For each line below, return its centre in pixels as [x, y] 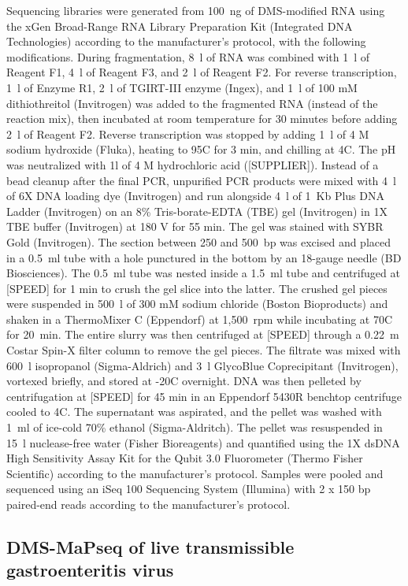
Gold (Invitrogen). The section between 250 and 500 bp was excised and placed [199, 241]
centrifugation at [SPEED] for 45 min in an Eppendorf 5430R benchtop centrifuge [204, 396]
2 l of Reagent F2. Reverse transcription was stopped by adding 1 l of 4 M [188, 134]
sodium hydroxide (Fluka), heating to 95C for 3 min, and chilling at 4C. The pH [201, 149]
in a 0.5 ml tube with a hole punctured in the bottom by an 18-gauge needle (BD [204, 257]
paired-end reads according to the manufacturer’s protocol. [148, 504]
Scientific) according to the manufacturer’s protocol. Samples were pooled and [195, 473]
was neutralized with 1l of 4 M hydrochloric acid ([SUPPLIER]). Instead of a [193, 164]
